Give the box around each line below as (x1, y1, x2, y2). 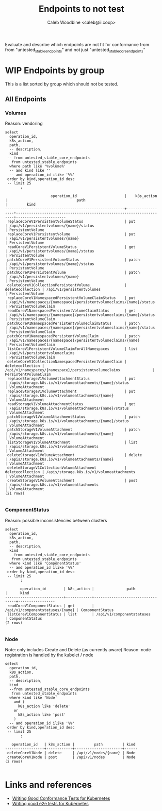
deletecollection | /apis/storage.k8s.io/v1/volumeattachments (5, 470, 136, 475)
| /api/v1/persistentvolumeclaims (5, 351, 75, 356)
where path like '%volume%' (9, 164, 66, 169)
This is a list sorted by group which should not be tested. (5, 81, 119, 87)
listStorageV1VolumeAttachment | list (7, 440, 138, 445)
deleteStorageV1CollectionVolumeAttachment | (7, 465, 127, 470)
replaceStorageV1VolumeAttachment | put (7, 389, 136, 394)
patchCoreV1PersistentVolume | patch (7, 270, 140, 275)
